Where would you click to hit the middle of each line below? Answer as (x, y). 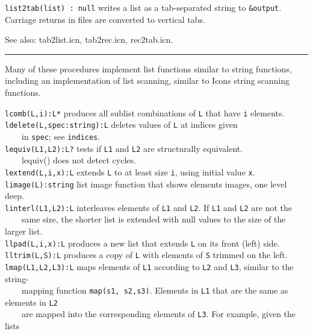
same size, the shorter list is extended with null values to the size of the (153, 219)
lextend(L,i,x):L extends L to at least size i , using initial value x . (130, 172)
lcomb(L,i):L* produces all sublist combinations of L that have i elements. (145, 112)
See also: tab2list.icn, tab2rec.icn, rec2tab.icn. (89, 39)
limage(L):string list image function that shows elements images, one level (146, 184)
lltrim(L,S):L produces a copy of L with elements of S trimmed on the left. (146, 255)
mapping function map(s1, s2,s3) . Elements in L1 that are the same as (155, 290)
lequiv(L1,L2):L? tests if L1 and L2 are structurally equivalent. (124, 148)
